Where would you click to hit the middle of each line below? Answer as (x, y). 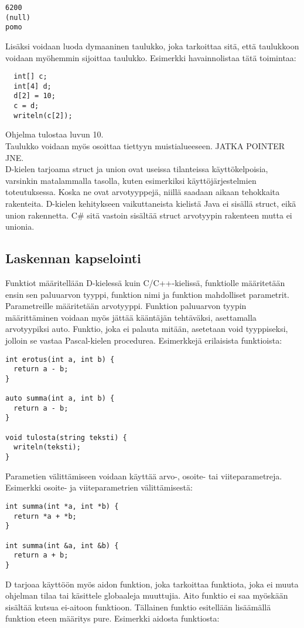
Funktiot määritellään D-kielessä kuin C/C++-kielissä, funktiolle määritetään (145, 282)
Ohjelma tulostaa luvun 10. (54, 134)
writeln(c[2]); (43, 115)
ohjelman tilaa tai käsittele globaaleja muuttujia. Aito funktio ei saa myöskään (147, 595)
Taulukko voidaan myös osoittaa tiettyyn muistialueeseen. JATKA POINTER (145, 146)
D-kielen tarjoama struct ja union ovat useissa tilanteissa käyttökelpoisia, (137, 169)
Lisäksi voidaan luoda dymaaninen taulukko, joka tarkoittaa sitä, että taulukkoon (152, 46)
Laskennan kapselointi (73, 258)
